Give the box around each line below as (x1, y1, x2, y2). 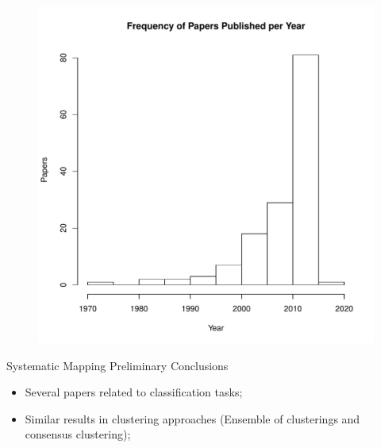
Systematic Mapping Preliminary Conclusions (6, 357, 229, 373)
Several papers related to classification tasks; (25, 384, 243, 400)
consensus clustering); (25, 426, 131, 442)
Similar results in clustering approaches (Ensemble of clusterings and (25, 410, 360, 427)
